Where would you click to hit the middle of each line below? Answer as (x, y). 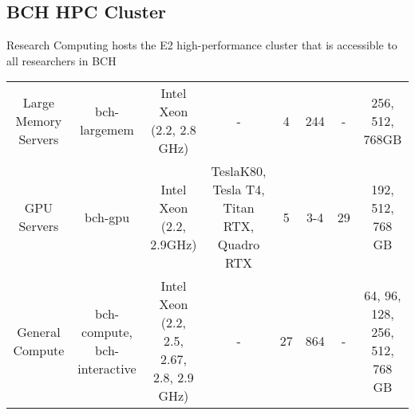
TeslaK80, (239, 171)
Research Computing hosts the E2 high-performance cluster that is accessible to (202, 45)
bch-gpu (107, 217)
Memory (39, 120)
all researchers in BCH (61, 60)
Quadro (239, 245)
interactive (107, 368)
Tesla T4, (239, 190)
